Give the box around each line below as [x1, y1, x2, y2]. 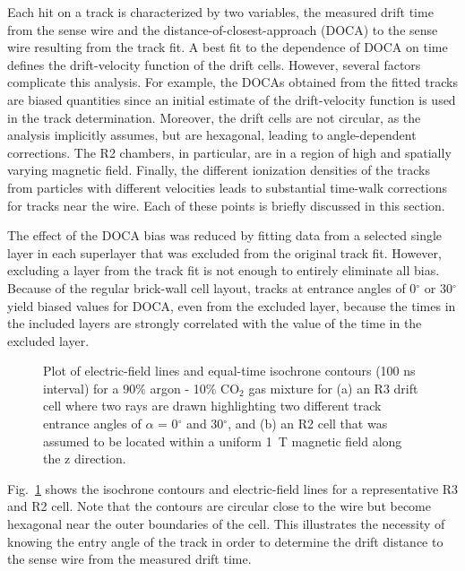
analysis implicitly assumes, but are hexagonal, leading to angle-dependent [7, 125, 417, 144]
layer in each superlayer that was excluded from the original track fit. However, [7, 243, 442, 262]
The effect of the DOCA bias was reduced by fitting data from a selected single [7, 226, 443, 245]
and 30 [186, 414, 224, 433]
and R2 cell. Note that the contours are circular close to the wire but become [7, 497, 431, 515]
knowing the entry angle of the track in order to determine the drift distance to [7, 532, 443, 550]
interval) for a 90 [43, 378, 136, 397]
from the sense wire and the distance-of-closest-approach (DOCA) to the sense [7, 20, 438, 39]
